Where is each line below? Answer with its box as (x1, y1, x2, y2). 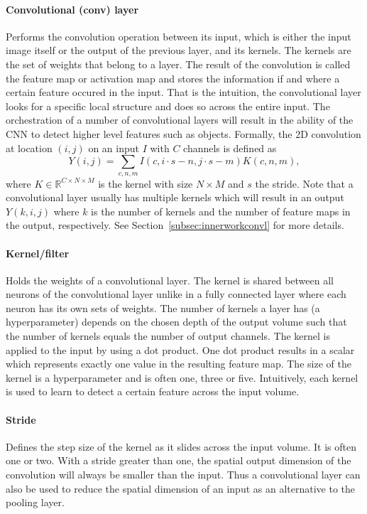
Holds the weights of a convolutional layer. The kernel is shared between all (6, 272, 334, 287)
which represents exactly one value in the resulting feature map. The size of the (6, 356, 351, 371)
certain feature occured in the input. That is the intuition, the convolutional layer (6, 85, 361, 100)
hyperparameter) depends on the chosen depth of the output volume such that (6, 314, 347, 329)
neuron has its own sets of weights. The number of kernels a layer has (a (6, 300, 320, 315)
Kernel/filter (6, 245, 70, 260)
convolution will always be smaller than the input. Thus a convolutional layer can (6, 467, 361, 482)
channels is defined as (183, 140, 277, 155)
